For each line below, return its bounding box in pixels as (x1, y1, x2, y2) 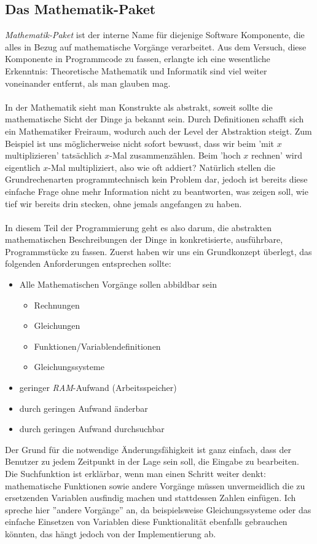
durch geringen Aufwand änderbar (19, 401, 148, 414)
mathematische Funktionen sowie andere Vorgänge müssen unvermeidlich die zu (5, 479, 305, 492)
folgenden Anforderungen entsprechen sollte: (5, 257, 171, 270)
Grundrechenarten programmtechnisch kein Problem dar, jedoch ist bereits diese (5, 173, 308, 186)
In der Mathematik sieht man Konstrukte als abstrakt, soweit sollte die (5, 100, 273, 113)
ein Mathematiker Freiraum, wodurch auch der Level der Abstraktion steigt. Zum (5, 124, 312, 137)
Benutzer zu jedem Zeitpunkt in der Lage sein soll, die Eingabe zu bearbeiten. (5, 455, 299, 468)
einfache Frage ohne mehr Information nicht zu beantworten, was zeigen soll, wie (5, 184, 308, 197)
